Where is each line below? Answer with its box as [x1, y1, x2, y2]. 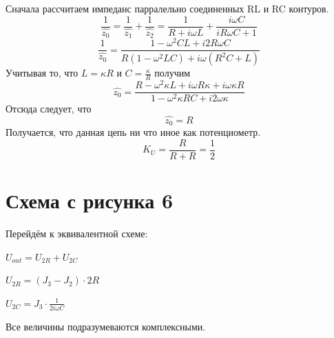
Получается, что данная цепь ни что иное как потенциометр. [6, 125, 261, 139]
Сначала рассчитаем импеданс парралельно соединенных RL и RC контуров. [6, 1, 329, 15]
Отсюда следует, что [6, 101, 92, 116]
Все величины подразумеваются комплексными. [6, 319, 206, 334]
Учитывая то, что [6, 66, 79, 80]
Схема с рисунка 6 [6, 186, 174, 215]
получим [154, 66, 191, 80]
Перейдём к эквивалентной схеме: [6, 226, 148, 241]
